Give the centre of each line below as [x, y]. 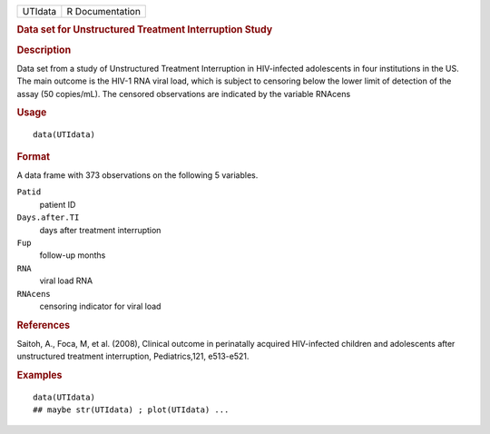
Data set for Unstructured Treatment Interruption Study [145, 30]
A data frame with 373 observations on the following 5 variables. [137, 175]
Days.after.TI [48, 217]
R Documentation [103, 11]
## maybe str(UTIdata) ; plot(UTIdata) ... [131, 410]
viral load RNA [66, 281]
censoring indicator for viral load [100, 306]
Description [44, 50]
